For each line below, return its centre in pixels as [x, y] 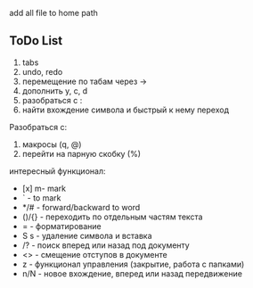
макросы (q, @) [52, 144]
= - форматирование [62, 226]
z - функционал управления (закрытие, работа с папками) [133, 264]
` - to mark [41, 197]
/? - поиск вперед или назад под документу [106, 245]
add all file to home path [53, 13]
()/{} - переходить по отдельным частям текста [112, 217]
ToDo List [36, 41]
